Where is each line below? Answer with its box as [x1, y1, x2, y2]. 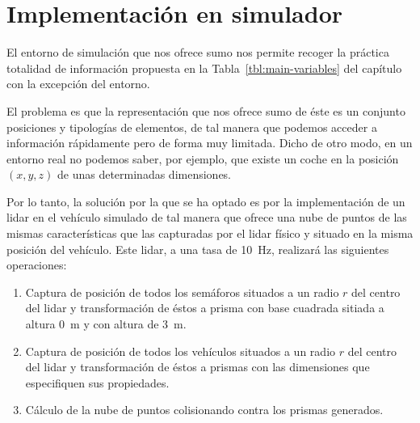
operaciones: [6, 256, 67, 273]
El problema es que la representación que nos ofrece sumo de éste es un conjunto [6, 102, 405, 119]
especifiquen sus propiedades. [25, 374, 170, 391]
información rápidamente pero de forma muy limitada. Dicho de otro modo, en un [6, 134, 413, 151]
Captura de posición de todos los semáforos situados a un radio [25, 283, 339, 300]
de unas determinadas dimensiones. [57, 166, 232, 183]
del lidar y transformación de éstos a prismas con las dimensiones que [25, 358, 370, 375]
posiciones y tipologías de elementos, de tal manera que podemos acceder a [6, 118, 377, 135]
